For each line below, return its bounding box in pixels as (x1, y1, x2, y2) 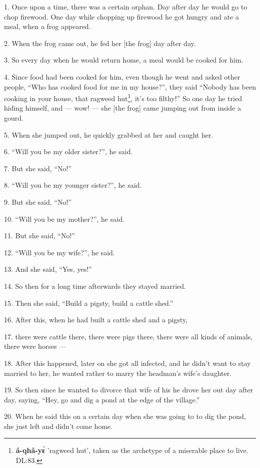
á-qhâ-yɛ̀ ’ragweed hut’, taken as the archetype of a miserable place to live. (15, 445, 248, 455)
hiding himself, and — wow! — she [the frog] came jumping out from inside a (4, 103, 241, 113)
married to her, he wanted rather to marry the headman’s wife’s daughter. (4, 367, 232, 378)
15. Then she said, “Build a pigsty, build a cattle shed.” (4, 297, 173, 308)
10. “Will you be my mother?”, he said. (4, 213, 124, 224)
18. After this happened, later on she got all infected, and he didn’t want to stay (4, 357, 251, 368)
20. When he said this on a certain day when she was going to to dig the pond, (4, 411, 246, 421)
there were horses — (4, 341, 66, 351)
